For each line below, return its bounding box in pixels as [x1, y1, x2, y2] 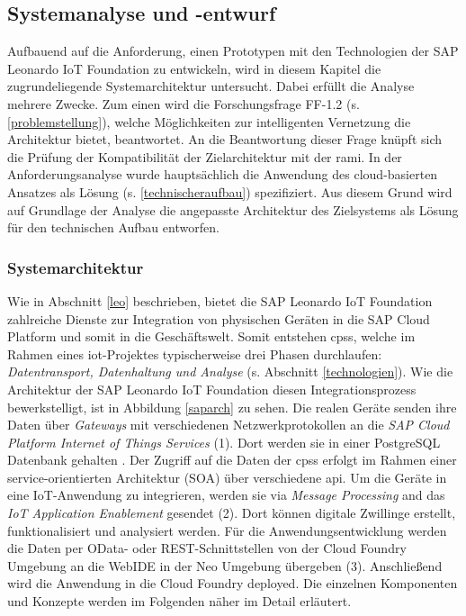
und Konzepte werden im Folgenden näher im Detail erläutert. [7, 592, 352, 611]
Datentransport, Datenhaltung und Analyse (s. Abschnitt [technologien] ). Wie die [7, 362, 453, 381]
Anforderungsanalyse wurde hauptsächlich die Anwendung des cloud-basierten [7, 165, 438, 184]
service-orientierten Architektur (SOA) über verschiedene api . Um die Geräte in [7, 467, 447, 486]
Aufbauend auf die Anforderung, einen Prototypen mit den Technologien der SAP [7, 41, 459, 60]
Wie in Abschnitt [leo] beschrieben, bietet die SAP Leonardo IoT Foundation [7, 291, 433, 310]
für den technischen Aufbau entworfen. [7, 218, 220, 237]
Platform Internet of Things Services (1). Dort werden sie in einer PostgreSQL [7, 432, 441, 451]
